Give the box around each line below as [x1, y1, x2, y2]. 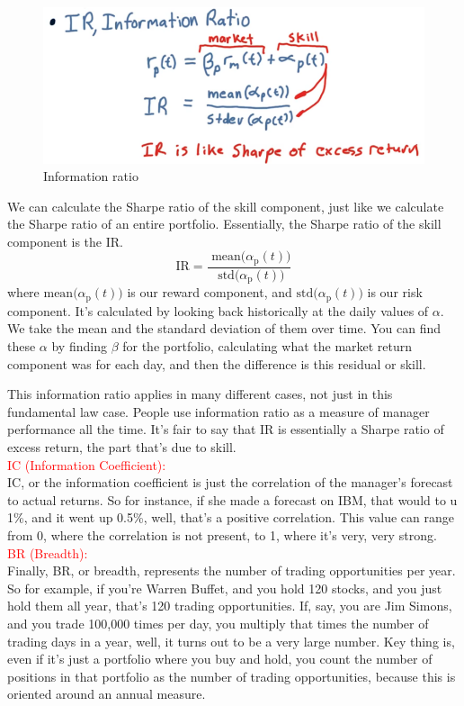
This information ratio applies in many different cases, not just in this [7, 385, 393, 403]
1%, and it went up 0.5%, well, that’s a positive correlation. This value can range [7, 508, 454, 527]
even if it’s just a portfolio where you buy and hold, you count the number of [7, 649, 433, 668]
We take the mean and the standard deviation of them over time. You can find [7, 319, 441, 338]
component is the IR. [7, 231, 123, 250]
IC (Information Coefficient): [7, 455, 166, 474]
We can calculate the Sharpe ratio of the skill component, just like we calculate [7, 196, 444, 215]
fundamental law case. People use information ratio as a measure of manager [7, 402, 430, 421]
